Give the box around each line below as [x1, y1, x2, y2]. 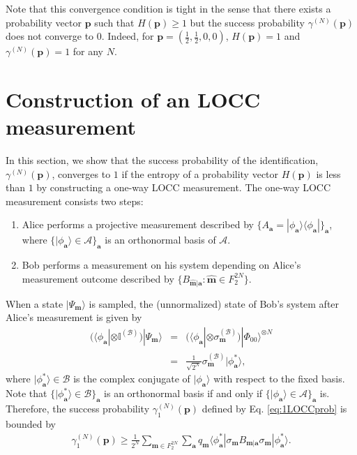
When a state [6, 296, 63, 311]
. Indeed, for [101, 29, 154, 43]
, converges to [52, 166, 111, 181]
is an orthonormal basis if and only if [104, 386, 263, 401]
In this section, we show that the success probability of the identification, [6, 153, 319, 167]
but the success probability [190, 15, 305, 29]
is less [316, 166, 341, 181]
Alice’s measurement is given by [6, 310, 142, 325]
